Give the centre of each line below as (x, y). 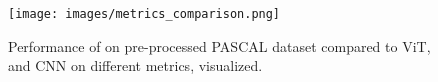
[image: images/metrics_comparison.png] (144, 14)
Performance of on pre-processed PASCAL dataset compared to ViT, (219, 45)
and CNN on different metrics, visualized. (135, 65)
